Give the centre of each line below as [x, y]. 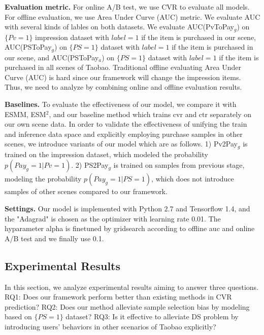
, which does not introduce [193, 179]
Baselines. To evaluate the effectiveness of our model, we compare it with [121, 104]
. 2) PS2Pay [90, 165]
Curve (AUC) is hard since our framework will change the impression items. [123, 77]
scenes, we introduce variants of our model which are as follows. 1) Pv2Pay [121, 144]
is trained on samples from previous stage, [179, 165]
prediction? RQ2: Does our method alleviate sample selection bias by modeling [127, 306]
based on [18, 317]
